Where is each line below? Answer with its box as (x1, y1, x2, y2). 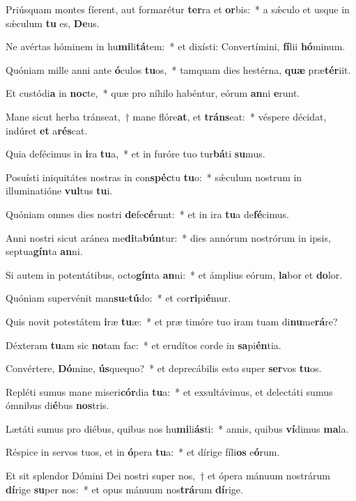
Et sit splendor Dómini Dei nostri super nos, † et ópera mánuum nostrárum (6, 468, 331, 483)
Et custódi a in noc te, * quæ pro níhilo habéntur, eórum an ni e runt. (6, 86, 300, 100)
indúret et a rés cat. (6, 123, 88, 137)
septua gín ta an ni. (6, 244, 83, 259)
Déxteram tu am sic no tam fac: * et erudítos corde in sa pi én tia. (6, 337, 281, 352)
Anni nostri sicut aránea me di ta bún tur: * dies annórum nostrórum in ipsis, (6, 230, 331, 245)
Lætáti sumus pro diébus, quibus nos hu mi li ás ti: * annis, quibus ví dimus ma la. (6, 421, 349, 436)
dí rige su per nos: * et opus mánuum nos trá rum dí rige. (6, 481, 243, 496)
